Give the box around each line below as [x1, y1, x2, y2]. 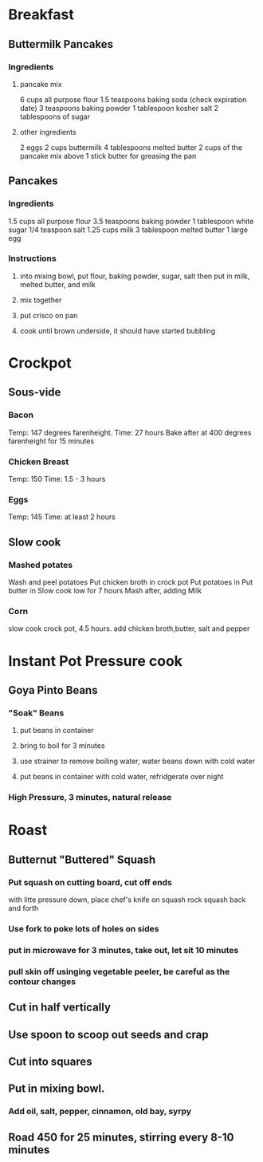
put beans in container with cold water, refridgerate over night [19, 772, 224, 782]
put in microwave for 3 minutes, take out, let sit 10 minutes [8, 944, 239, 955]
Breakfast [8, 6, 74, 24]
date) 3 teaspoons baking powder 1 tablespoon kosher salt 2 [19, 103, 219, 112]
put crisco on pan [19, 310, 78, 320]
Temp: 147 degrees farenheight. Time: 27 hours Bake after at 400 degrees [8, 427, 252, 437]
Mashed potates [8, 559, 73, 570]
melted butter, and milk [19, 279, 96, 289]
